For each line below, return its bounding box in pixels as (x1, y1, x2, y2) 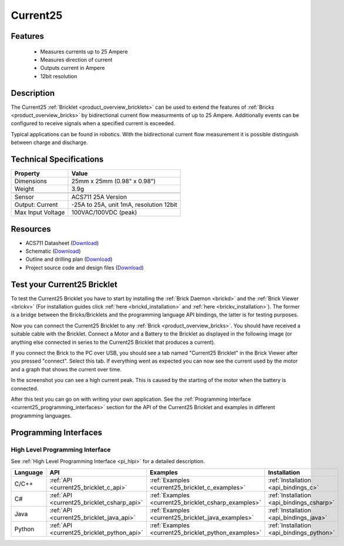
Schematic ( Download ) (25, 247, 82, 255)
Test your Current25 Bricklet (11, 279, 117, 289)
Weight (14, 185, 35, 193)
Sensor (14, 193, 35, 201)
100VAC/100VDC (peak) (71, 209, 137, 217)
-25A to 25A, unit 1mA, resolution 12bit (71, 200, 177, 209)
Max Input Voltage (14, 209, 65, 217)
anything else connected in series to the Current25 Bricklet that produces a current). (11, 339, 215, 346)
